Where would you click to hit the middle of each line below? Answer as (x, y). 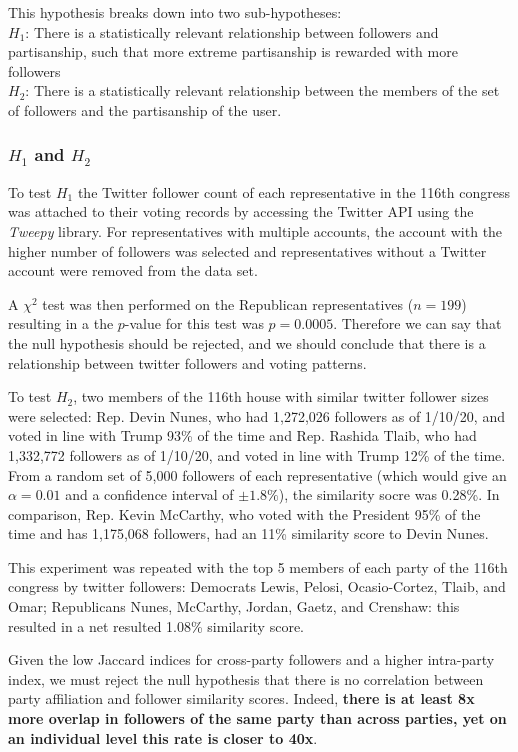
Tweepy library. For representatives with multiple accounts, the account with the (255, 230)
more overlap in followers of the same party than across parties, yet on (257, 718)
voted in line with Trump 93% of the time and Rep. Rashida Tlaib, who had (242, 435)
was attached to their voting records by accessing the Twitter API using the (241, 211)
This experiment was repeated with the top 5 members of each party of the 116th (258, 566)
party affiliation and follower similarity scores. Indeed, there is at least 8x (241, 698)
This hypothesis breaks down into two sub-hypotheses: (175, 12)
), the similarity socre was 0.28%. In (389, 494)
